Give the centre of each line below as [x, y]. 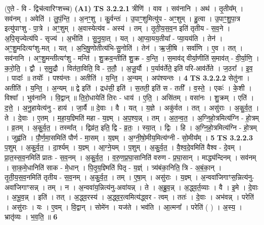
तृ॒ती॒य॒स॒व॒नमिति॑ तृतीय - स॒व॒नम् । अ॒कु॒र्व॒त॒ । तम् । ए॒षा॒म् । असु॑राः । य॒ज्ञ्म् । [101, 177]
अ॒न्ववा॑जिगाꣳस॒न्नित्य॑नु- [227, 177]
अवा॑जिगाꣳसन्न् [21, 187]
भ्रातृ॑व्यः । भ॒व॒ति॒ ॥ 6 [31, 217]
